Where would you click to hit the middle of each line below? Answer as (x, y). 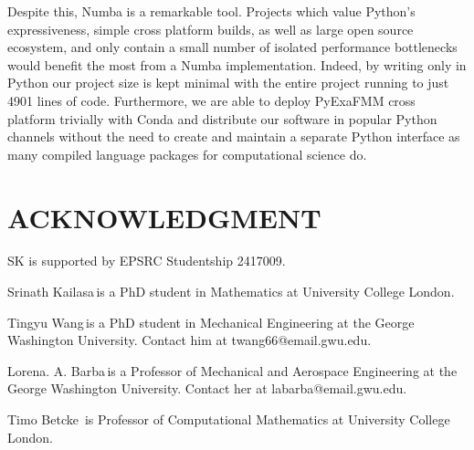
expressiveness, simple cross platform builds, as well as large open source (211, 29)
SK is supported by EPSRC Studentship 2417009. (147, 261)
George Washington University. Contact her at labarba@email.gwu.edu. (207, 388)
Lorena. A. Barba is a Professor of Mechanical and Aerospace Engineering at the (232, 370)
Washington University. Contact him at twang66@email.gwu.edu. (190, 340)
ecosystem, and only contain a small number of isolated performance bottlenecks (232, 47)
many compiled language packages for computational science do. (187, 154)
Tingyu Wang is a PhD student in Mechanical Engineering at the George (211, 322)
